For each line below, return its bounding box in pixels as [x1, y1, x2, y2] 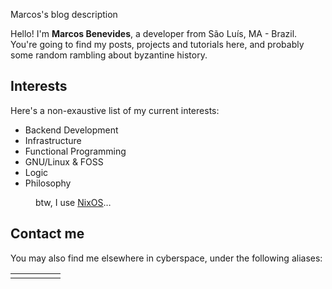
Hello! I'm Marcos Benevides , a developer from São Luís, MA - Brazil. [10, 28, 298, 39]
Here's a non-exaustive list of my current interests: [10, 104, 220, 116]
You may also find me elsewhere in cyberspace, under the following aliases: [10, 252, 323, 264]
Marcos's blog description [10, 9, 118, 20]
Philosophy [24, 177, 72, 189]
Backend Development [24, 124, 119, 136]
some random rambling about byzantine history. [10, 49, 208, 61]
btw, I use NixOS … [35, 196, 112, 208]
